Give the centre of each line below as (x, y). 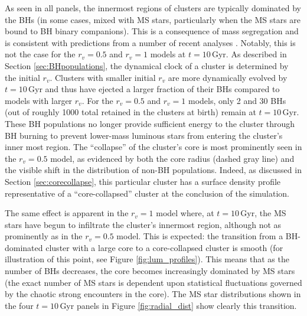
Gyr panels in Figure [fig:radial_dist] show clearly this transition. (178, 305)
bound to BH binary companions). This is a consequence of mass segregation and (152, 31)
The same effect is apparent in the (67, 213)
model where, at (185, 213)
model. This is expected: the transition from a (200, 236)
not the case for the (40, 54)
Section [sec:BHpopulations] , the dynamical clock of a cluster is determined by (147, 65)
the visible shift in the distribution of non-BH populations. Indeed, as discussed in (153, 170)
